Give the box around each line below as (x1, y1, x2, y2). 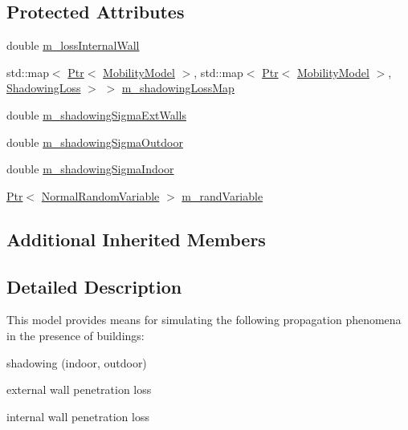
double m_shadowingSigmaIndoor (6, 160, 174, 177)
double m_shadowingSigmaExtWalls (6, 106, 187, 123)
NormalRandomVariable (41, 187, 160, 204)
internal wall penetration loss (6, 408, 149, 424)
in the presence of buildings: (6, 327, 145, 343)
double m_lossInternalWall (6, 37, 140, 54)
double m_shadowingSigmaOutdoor (6, 133, 183, 150)
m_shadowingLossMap (121, 79, 235, 96)
